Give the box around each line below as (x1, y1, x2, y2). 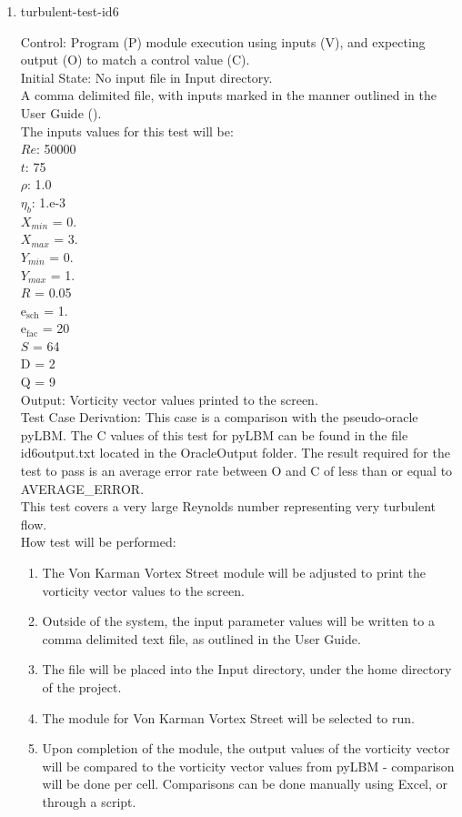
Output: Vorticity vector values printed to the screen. (20, 389, 318, 408)
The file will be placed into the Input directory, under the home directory (42, 660, 452, 679)
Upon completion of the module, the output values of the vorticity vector (42, 739, 450, 758)
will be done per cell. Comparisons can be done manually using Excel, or (42, 774, 448, 793)
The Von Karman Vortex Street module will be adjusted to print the (42, 563, 427, 582)
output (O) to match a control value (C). (20, 50, 250, 69)
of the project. (42, 677, 122, 696)
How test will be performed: (20, 532, 176, 551)
